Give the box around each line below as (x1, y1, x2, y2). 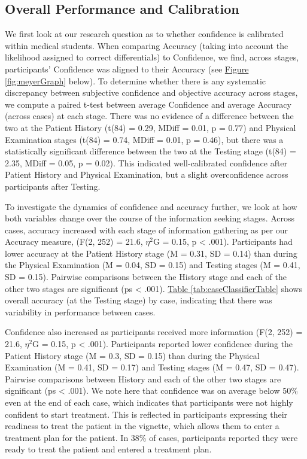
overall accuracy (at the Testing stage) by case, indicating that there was (5, 294, 272, 306)
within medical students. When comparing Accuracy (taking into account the (5, 39, 288, 51)
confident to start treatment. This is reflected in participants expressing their (5, 408, 288, 420)
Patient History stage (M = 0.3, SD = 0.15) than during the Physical (5, 349, 260, 361)
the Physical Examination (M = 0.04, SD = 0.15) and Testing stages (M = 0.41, (5, 259, 300, 271)
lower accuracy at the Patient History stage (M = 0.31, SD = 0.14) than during (5, 247, 297, 259)
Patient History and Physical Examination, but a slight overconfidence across (5, 168, 288, 181)
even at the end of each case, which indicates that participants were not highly (5, 396, 293, 409)
